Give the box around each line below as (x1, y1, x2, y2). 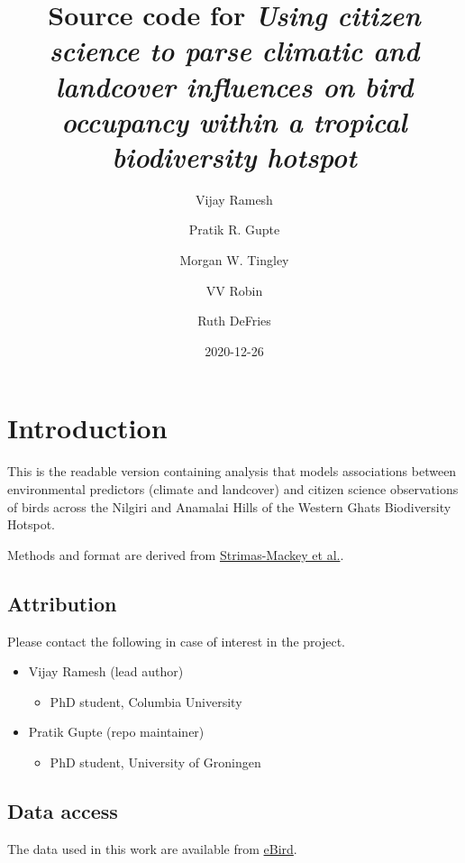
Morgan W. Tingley (179, 251, 289, 270)
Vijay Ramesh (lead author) (28, 662, 184, 681)
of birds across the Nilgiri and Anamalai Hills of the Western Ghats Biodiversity (7, 497, 451, 516)
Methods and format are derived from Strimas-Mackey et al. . (7, 545, 344, 564)
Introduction (7, 409, 168, 446)
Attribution (7, 589, 117, 617)
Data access (7, 796, 118, 824)
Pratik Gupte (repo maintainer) (28, 722, 205, 741)
